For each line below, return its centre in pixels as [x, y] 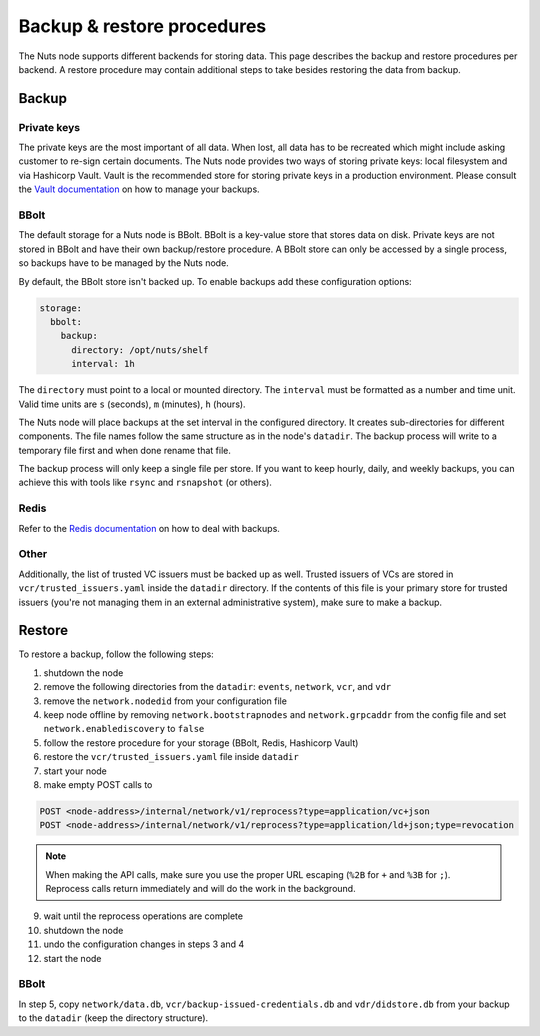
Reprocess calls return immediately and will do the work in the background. [200, 889]
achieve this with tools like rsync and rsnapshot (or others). [145, 482]
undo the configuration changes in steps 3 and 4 [144, 944]
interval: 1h [103, 364]
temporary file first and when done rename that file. [125, 450]
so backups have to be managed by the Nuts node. [123, 263]
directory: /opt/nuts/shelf [140, 349]
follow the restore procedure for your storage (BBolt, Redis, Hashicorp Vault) [201, 742]
